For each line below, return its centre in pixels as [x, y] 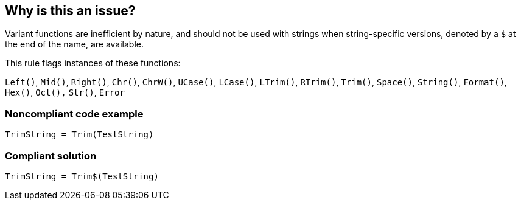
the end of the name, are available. [75, 44]
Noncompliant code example [74, 113]
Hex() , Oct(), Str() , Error [65, 92]
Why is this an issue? [70, 11]
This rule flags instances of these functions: [93, 63]
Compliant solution [51, 155]
